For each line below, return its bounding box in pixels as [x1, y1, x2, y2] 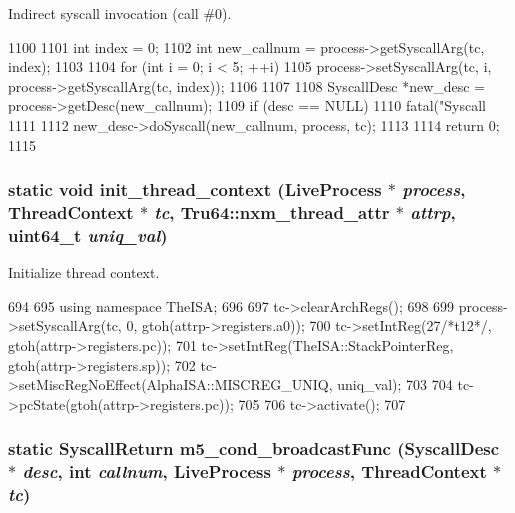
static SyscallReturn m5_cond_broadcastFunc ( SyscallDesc [8, 436, 500, 461]
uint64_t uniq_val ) [8, 222, 168, 247]
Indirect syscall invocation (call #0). [8, 3, 232, 23]
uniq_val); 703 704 [337, 374, 453, 395]
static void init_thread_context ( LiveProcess [8, 177, 382, 202]
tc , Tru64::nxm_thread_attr [154, 200, 390, 224]
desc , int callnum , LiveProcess [22, 459, 271, 484]
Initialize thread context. [8, 262, 160, 283]
